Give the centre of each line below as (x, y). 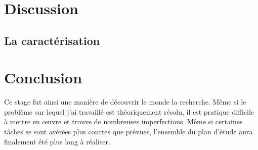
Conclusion (43, 78)
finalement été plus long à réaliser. (57, 141)
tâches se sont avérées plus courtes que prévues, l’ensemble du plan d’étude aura (128, 132)
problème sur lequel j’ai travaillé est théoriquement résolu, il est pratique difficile (129, 111)
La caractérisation (52, 40)
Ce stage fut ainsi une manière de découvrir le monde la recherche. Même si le (125, 102)
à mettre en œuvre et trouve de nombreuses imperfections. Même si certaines (123, 121)
